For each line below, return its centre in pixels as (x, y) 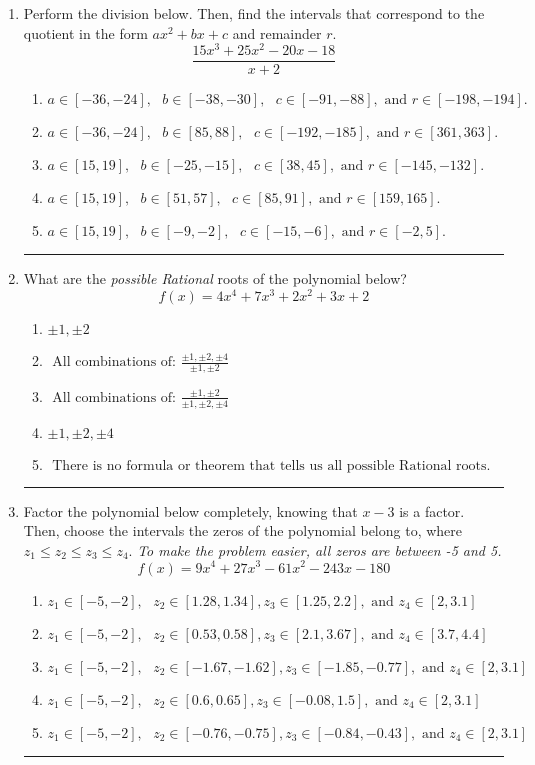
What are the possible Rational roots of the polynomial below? (215, 278)
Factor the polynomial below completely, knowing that (190, 510)
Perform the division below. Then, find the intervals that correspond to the (254, 13)
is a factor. (432, 510)
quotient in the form (85, 32)
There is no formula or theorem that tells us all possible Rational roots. (271, 465)
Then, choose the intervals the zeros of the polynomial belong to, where (243, 530)
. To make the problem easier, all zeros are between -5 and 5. (315, 549)
